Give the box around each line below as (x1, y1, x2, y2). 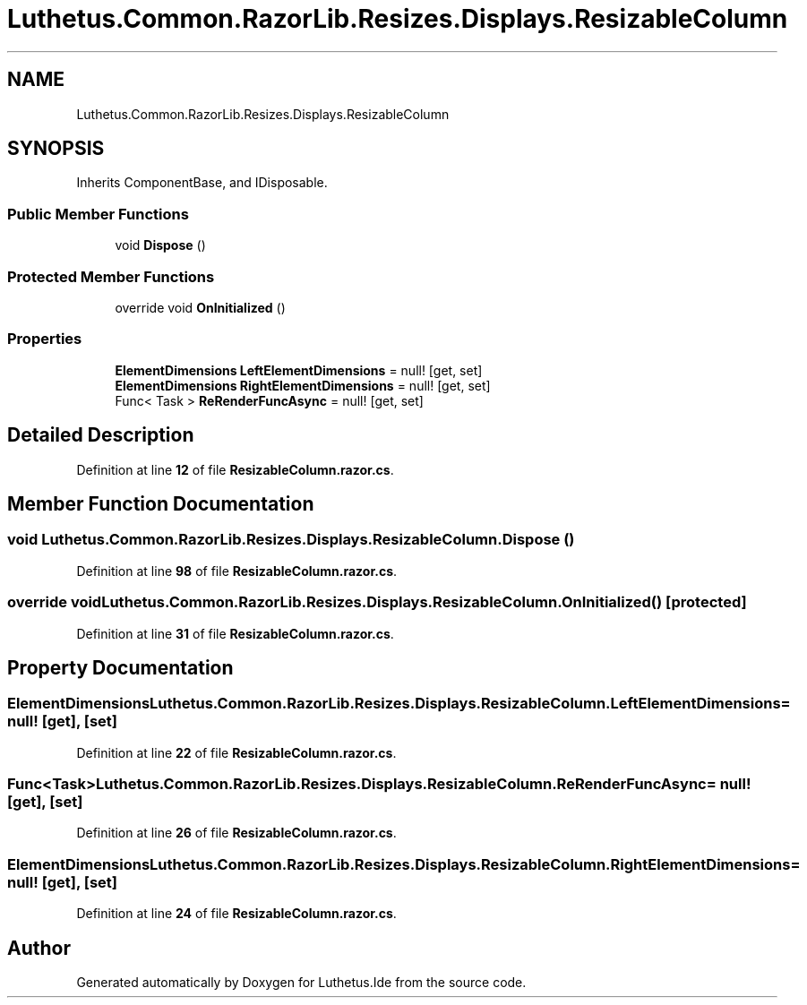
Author (7, 936, 71, 959)
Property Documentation (7, 656, 234, 679)
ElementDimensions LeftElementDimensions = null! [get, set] (115, 362, 483, 378)
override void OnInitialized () (115, 299, 286, 315)
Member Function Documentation (7, 492, 314, 515)
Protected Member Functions (7, 267, 215, 286)
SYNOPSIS (7, 137, 105, 160)
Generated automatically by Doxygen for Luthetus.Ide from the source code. (76, 975, 527, 991)
